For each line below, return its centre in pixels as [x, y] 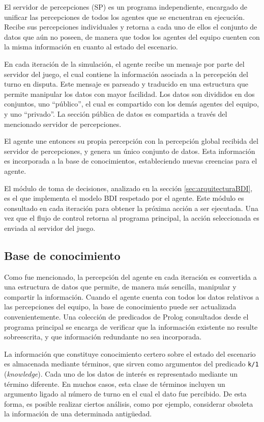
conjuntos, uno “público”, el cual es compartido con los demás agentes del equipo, [131, 104]
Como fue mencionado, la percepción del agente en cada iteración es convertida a [130, 276]
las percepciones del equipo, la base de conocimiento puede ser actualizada [120, 307]
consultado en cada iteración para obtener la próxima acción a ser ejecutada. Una [131, 208]
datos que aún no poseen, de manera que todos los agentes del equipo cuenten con [132, 36]
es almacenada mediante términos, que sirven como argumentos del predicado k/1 [131, 364]
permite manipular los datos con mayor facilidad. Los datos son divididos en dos [129, 94]
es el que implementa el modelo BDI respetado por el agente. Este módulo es [124, 198]
